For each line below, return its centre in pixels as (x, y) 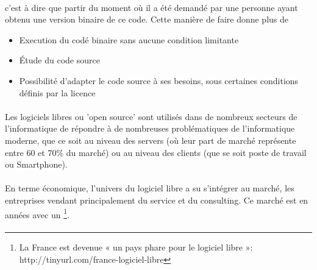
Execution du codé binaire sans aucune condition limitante (129, 39)
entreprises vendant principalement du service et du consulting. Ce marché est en (157, 200)
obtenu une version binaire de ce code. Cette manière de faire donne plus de (147, 19)
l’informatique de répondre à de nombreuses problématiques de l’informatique (150, 128)
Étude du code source (59, 60)
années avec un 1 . (37, 213)
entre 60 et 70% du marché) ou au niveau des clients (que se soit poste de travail (156, 152)
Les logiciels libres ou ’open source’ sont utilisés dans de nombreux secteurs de (151, 116)
